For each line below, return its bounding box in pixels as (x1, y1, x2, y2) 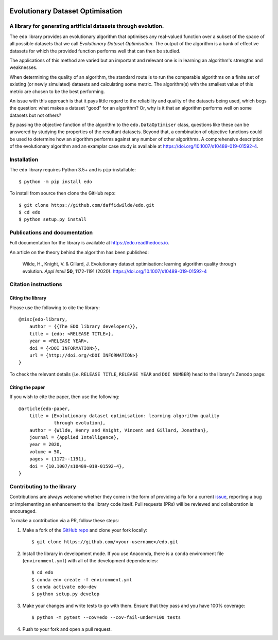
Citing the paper (9, 384, 45, 390)
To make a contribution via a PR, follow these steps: (9, 518, 119, 524)
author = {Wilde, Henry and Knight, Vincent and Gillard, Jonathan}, (29, 427, 209, 433)
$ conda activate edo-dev (31, 584, 97, 590)
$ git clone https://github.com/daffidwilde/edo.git (19, 202, 154, 208)
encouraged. (9, 508, 37, 514)
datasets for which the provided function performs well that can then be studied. (9, 48, 181, 54)
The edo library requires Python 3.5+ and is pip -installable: (9, 167, 136, 173)
